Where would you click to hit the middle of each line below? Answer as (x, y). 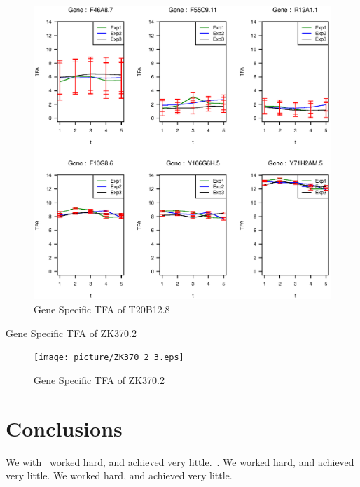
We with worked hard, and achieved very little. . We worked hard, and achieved (180, 461)
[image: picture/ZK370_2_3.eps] (109, 358)
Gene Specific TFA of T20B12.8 (102, 309)
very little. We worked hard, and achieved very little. (119, 475)
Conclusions (64, 428)
